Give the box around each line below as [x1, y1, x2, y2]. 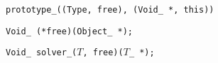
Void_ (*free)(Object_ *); [6, 26, 133, 36]
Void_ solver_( [6, 48, 77, 58]
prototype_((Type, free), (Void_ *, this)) [6, 5, 214, 15]
